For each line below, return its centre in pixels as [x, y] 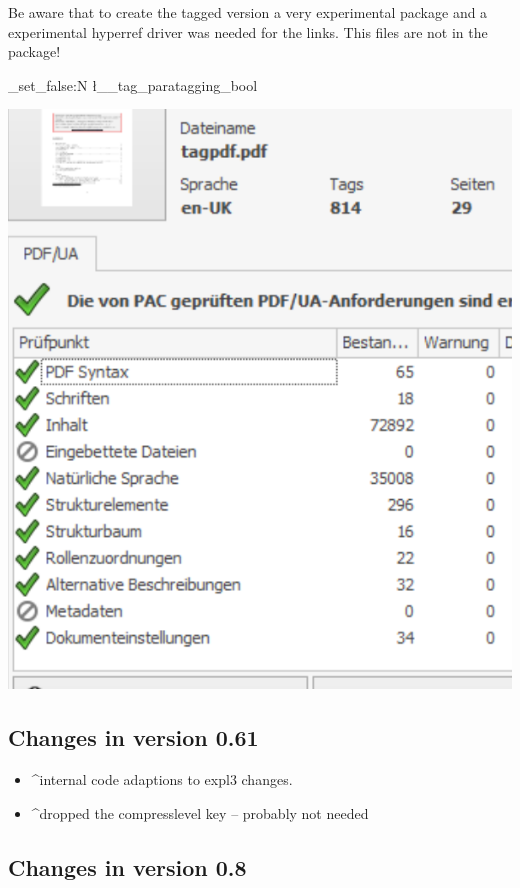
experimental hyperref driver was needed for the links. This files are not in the [248, 31]
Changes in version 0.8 [127, 866]
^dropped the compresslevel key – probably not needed [200, 812]
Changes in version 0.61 [133, 737]
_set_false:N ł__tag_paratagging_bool [133, 84]
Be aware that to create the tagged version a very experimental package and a [248, 12]
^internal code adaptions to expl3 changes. [162, 779]
